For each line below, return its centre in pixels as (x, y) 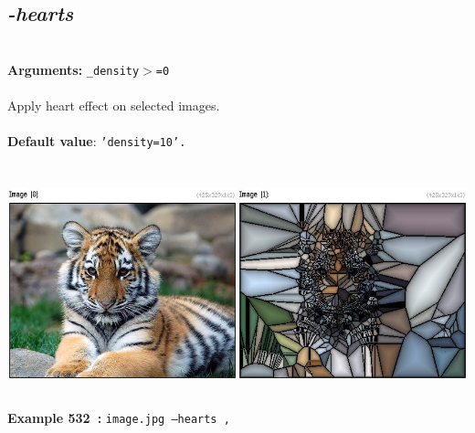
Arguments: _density (74, 69)
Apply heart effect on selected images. (114, 106)
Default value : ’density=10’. (97, 141)
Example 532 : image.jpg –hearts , (119, 418)
